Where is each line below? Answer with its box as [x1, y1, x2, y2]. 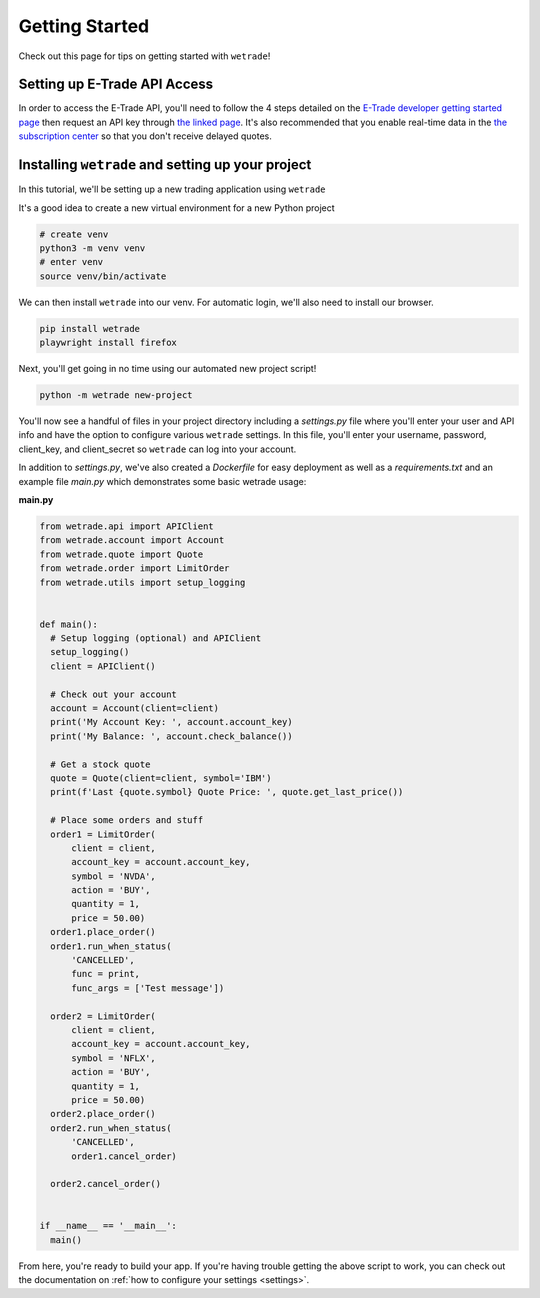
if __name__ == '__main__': [39, 1220, 177, 1232]
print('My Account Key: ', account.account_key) [50, 716, 294, 728]
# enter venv [39, 256, 104, 268]
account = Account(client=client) [50, 703, 220, 714]
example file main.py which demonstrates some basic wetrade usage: [18, 475, 307, 487]
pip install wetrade [39, 323, 140, 334]
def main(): [39, 618, 99, 630]
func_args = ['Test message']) [71, 982, 225, 994]
